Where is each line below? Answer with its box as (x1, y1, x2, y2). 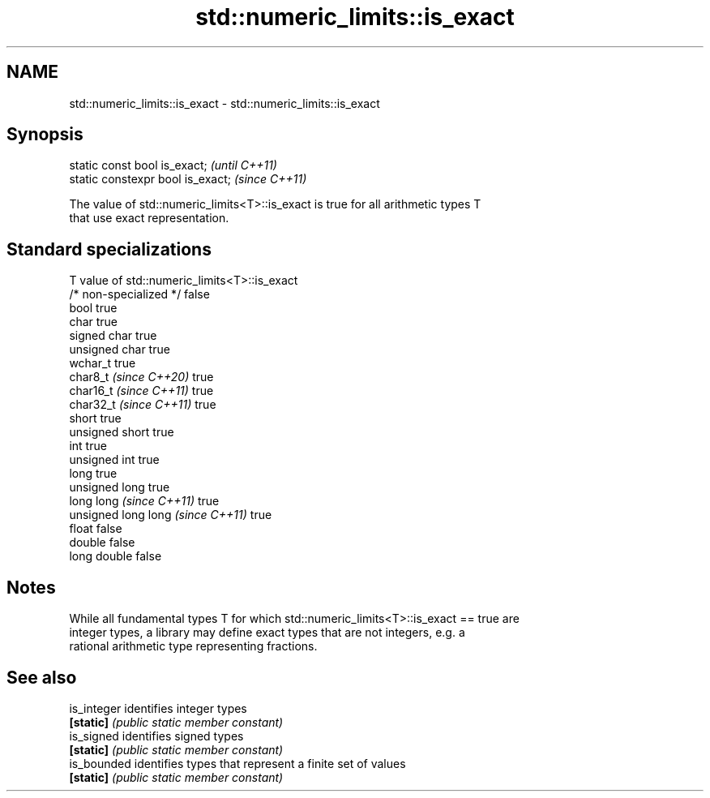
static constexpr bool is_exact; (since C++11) (69, 172, 307, 187)
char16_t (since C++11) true (69, 384, 214, 398)
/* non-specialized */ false (69, 287, 210, 302)
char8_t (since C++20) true (69, 370, 214, 384)
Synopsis (6, 124, 83, 145)
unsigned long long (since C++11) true (69, 508, 272, 522)
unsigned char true (69, 342, 170, 357)
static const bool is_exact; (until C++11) (69, 158, 277, 173)
